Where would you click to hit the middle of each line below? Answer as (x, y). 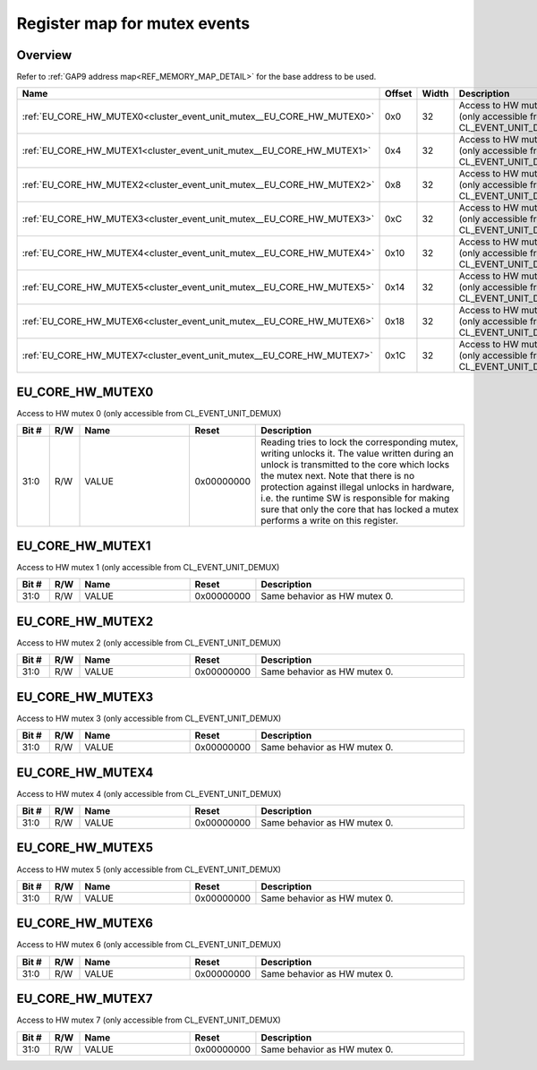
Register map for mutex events (133, 23)
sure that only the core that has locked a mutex (360, 509)
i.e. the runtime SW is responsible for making (355, 499)
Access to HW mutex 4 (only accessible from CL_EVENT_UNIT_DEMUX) (149, 793)
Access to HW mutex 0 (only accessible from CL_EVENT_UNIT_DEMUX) (149, 413)
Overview (44, 55)
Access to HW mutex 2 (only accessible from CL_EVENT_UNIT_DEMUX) (149, 642)
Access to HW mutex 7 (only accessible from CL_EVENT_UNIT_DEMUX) (149, 1020)
